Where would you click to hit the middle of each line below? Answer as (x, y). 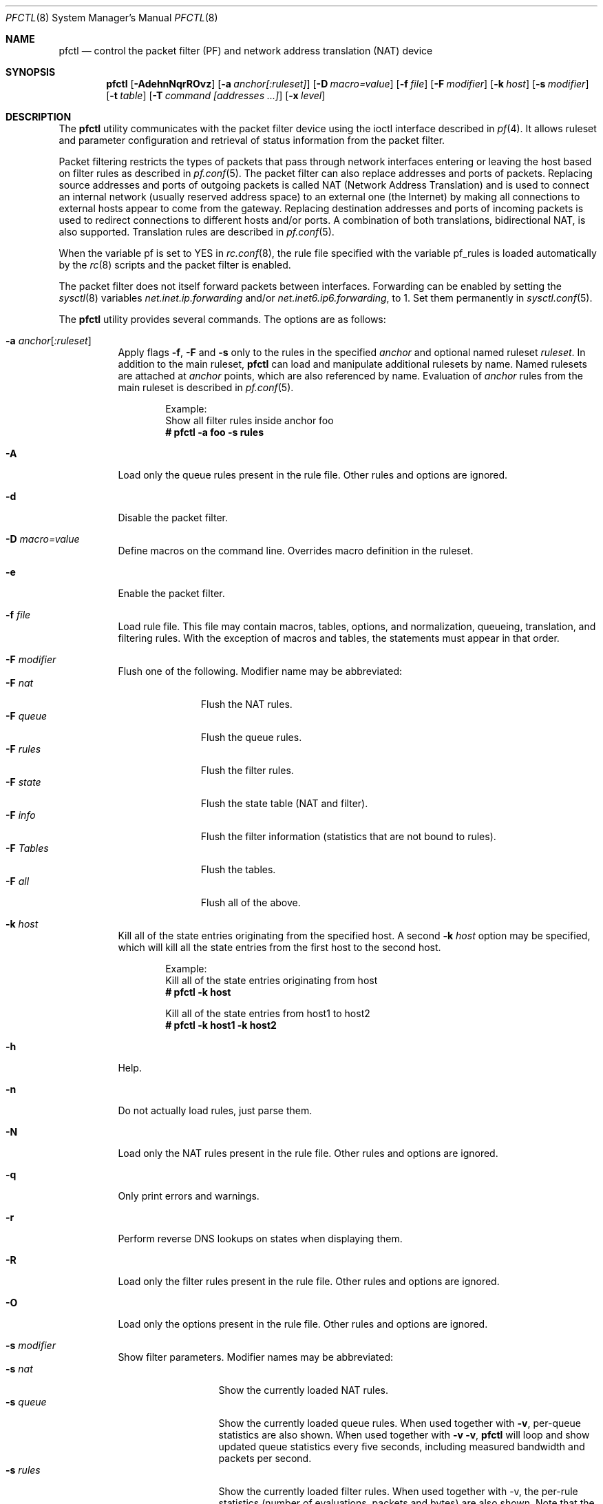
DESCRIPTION (39, 117)
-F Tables (27, 848)
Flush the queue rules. (251, 737)
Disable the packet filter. (173, 518)
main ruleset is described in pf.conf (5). (206, 387)
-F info (21, 815)
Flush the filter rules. (247, 770)
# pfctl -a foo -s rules (215, 432)
